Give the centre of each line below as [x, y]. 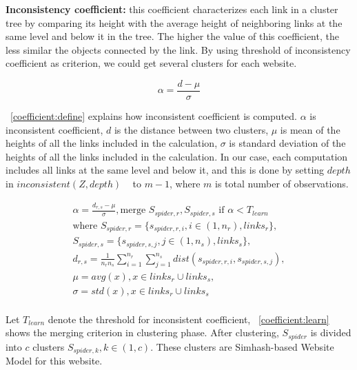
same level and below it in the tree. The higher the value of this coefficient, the [172, 36]
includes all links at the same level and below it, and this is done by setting [165, 170]
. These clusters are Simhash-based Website [242, 346]
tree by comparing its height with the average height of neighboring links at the [174, 22]
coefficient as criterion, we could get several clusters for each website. [151, 63]
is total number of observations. [282, 183]
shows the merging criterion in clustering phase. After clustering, [142, 332]
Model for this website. [54, 361]
